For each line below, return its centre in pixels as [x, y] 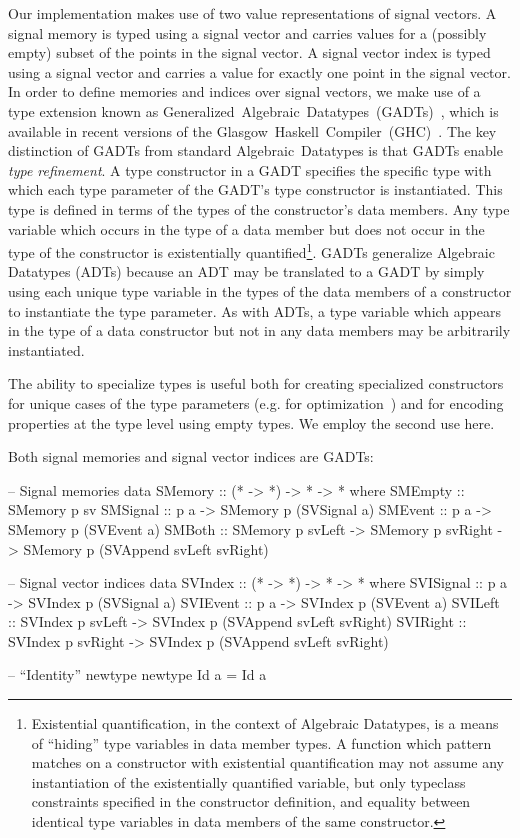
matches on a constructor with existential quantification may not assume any [267, 762]
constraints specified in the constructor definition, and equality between [251, 801]
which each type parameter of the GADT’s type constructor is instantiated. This [255, 189]
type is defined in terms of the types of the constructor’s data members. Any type [259, 208]
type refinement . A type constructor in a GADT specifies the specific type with [250, 169]
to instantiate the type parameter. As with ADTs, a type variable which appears [254, 310]
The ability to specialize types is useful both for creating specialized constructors [256, 383]
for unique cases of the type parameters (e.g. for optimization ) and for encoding [256, 402]
